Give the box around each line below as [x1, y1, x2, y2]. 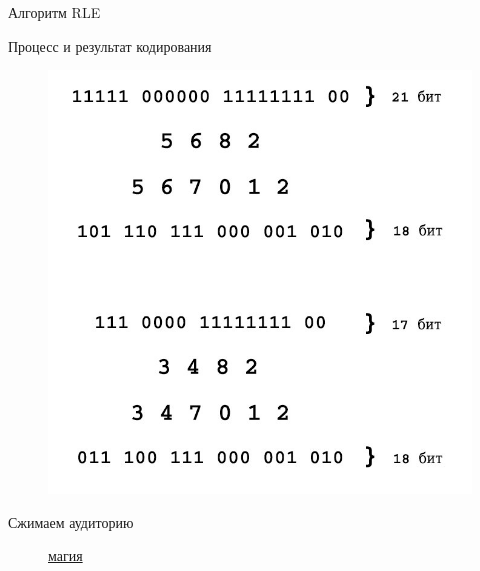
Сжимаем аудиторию [8, 511, 134, 532]
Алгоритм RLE [8, 2, 101, 22]
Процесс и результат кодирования [8, 35, 212, 56]
